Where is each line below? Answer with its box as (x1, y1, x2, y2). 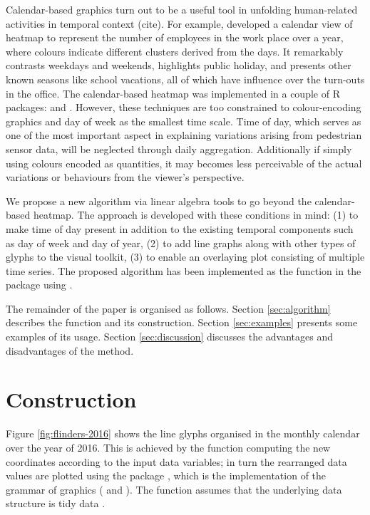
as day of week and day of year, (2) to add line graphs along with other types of (6, 235, 356, 250)
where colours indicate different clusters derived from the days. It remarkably (6, 43, 344, 58)
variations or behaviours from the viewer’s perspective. (6, 170, 245, 184)
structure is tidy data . (6, 496, 106, 511)
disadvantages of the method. (6, 343, 134, 358)
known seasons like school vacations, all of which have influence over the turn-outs (6, 71, 365, 86)
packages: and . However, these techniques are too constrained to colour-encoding (6, 100, 361, 115)
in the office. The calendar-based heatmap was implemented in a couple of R (6, 85, 340, 100)
